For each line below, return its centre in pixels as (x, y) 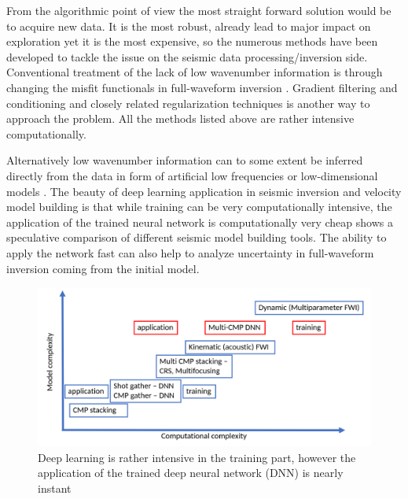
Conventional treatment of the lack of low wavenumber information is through (195, 72)
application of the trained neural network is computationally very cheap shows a (200, 222)
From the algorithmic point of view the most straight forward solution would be (199, 10)
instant (55, 488)
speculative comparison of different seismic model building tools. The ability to (197, 237)
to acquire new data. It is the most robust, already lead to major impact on (189, 26)
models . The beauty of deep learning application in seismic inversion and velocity (204, 191)
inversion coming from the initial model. (103, 268)
